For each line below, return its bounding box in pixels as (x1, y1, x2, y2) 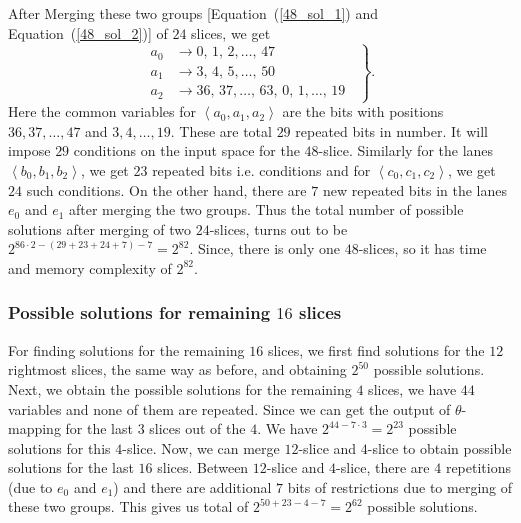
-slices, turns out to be (209, 218, 348, 239)
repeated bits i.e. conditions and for (152, 159, 371, 180)
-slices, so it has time (358, 238, 487, 259)
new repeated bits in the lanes (322, 179, 508, 200)
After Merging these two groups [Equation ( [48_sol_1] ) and (8, 3, 379, 23)
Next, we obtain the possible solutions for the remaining (8, 378, 352, 399)
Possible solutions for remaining (8, 300, 271, 325)
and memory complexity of (8, 257, 172, 278)
